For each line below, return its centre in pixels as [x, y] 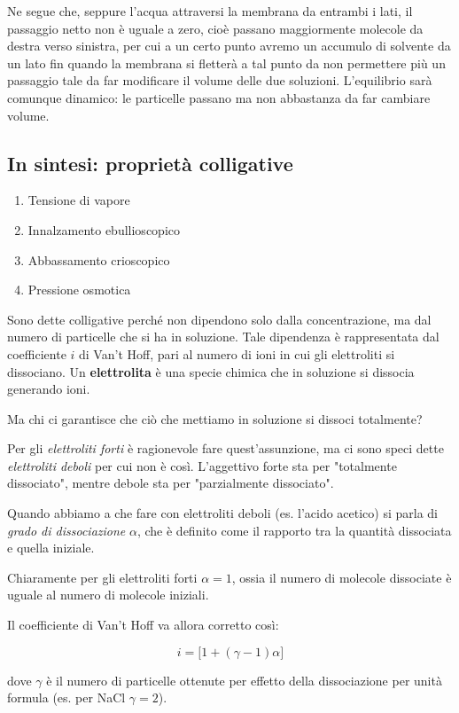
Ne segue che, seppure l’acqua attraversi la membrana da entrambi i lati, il [210, 11]
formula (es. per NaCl [66, 697]
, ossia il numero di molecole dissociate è [342, 577]
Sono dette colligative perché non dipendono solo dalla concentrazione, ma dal [219, 319]
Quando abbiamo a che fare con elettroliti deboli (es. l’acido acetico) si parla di [222, 513]
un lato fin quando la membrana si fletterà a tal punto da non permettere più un [226, 63]
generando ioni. [49, 389]
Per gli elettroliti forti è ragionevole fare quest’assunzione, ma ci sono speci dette [226, 448]
